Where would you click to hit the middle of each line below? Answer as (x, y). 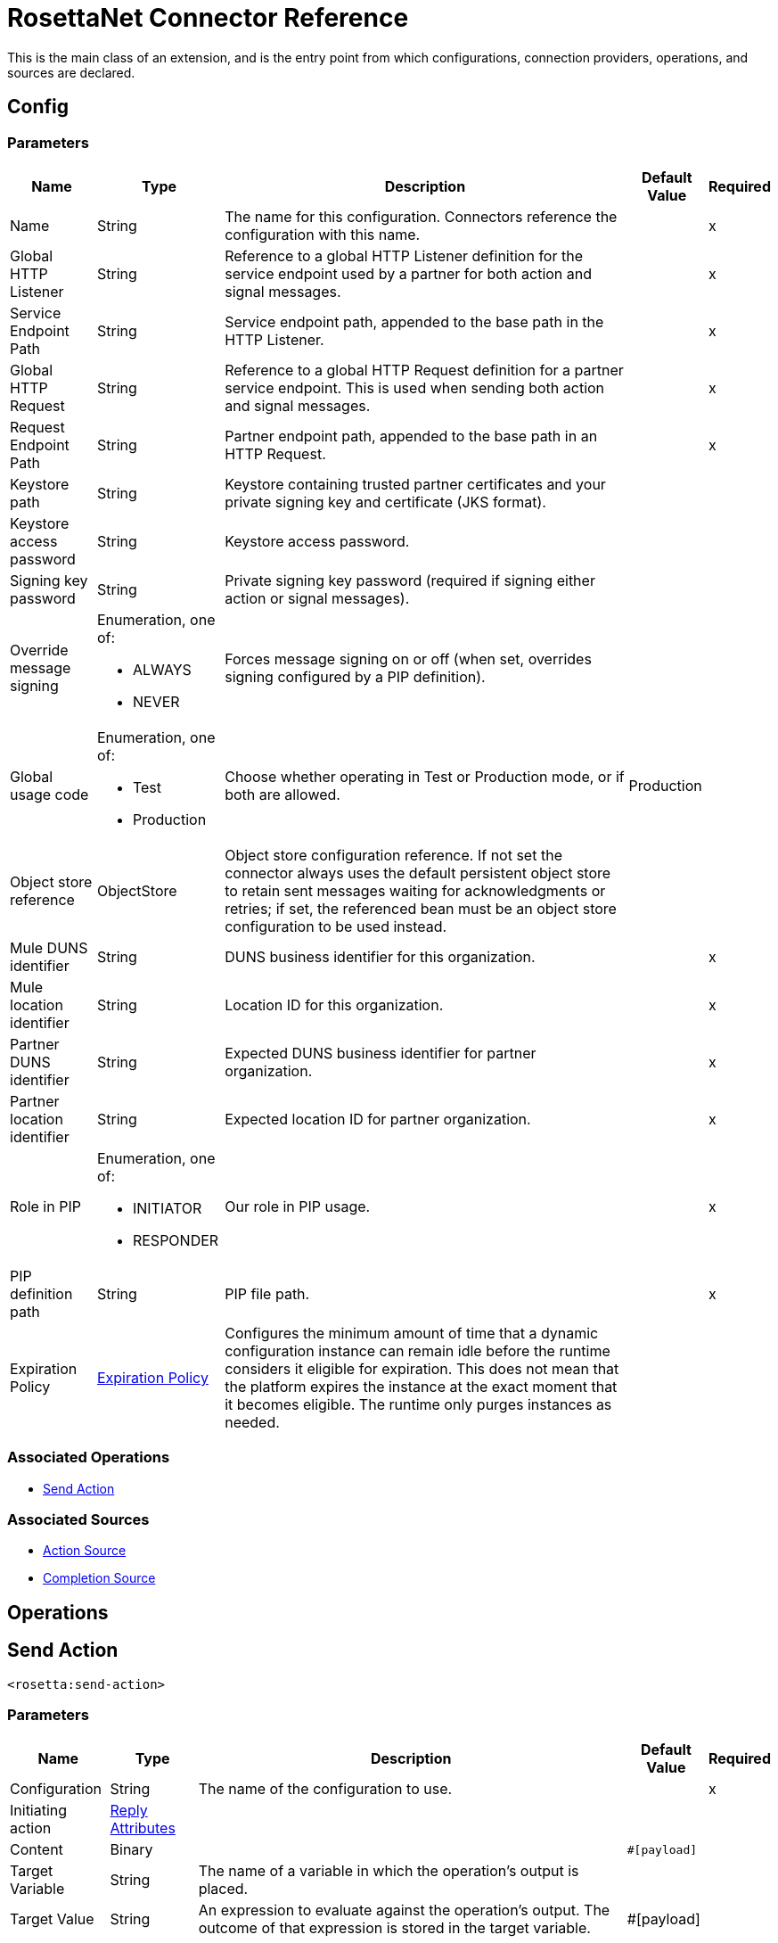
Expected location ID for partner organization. (378, 1119)
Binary (131, 1850)
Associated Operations (89, 1457)
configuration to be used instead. (336, 926)
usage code (49, 794)
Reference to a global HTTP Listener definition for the (404, 255)
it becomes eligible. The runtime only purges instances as (418, 1404)
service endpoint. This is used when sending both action (415, 387)
